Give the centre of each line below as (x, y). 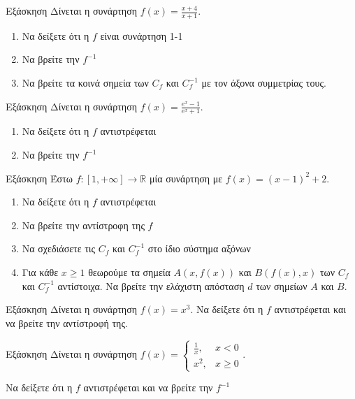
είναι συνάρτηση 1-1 (142, 35)
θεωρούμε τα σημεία (129, 272)
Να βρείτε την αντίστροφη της (83, 225)
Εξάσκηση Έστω (39, 178)
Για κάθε (40, 272)
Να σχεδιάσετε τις (59, 248)
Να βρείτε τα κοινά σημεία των (85, 83)
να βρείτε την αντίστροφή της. (67, 322)
